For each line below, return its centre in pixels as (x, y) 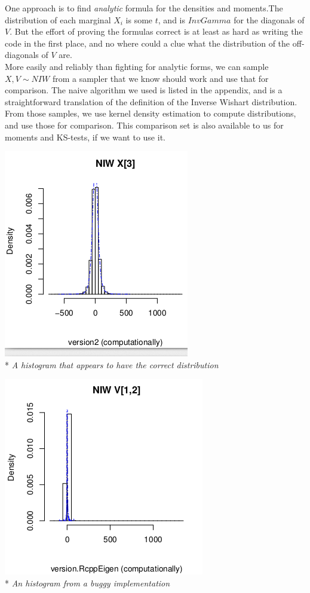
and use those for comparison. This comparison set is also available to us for (144, 125)
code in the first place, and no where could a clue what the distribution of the (148, 43)
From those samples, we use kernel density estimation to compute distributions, (151, 113)
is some (139, 19)
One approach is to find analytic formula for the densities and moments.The (144, 8)
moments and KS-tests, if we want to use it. (85, 137)
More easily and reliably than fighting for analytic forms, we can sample (137, 66)
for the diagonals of (269, 19)
